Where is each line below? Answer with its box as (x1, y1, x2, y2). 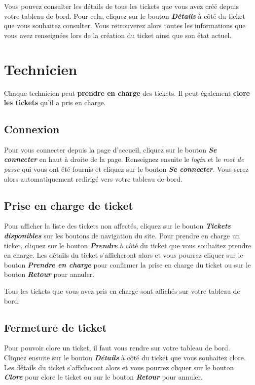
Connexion (4, 121, 60, 137)
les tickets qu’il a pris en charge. (4, 97, 106, 108)
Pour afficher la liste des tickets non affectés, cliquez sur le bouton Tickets (4, 221, 231, 231)
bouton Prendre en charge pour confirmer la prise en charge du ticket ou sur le (4, 259, 251, 269)
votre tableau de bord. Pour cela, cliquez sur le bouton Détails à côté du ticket (4, 10, 245, 21)
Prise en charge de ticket (4, 197, 133, 213)
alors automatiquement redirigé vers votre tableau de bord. (4, 173, 182, 184)
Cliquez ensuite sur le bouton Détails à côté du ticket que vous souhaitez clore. (4, 352, 246, 363)
